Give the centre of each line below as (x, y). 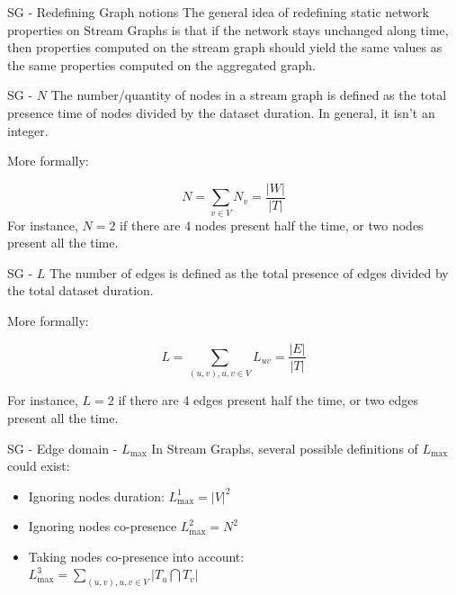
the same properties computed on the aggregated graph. (161, 64)
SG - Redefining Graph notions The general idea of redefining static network (218, 12)
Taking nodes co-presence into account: (136, 556)
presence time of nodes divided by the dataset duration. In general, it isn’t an (221, 112)
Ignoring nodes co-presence (103, 526)
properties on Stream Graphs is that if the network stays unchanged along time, (228, 29)
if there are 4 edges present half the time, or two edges (268, 400)
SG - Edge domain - (63, 448)
